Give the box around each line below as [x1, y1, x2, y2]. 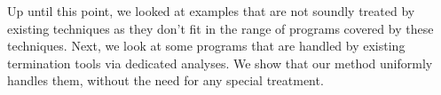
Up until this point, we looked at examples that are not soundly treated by [7, 2, 415, 20]
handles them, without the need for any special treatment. [7, 71, 324, 90]
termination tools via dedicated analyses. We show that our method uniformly [7, 53, 433, 72]
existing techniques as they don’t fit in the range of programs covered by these [7, 19, 434, 37]
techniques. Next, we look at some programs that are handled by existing [7, 36, 406, 55]
